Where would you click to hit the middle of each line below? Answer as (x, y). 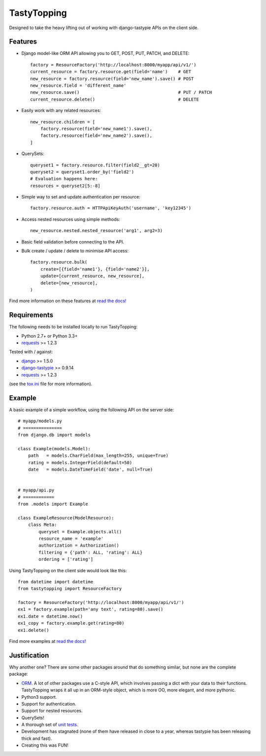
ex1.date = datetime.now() (50, 616)
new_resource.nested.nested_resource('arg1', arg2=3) (96, 231)
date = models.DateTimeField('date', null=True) (90, 470)
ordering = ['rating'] (66, 559)
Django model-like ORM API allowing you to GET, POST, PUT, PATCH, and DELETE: (105, 53)
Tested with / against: (31, 352)
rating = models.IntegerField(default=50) (80, 462)
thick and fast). (37, 738)
